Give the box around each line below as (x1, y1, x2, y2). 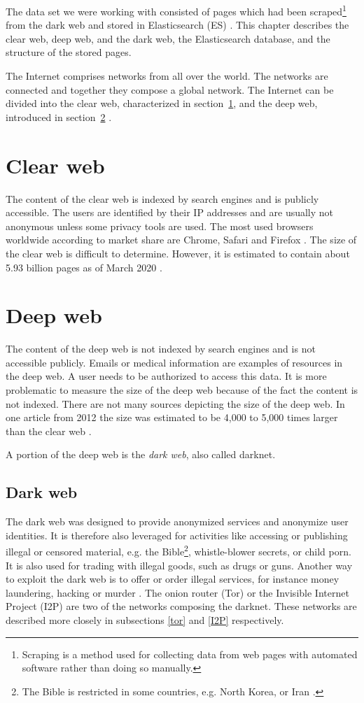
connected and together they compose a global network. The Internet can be (6, 82, 334, 97)
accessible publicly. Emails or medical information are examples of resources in (6, 355, 343, 369)
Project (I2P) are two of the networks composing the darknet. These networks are (6, 599, 357, 613)
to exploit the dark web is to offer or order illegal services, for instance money (6, 571, 339, 586)
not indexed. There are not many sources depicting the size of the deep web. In (6, 396, 345, 411)
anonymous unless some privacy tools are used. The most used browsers (6, 218, 314, 233)
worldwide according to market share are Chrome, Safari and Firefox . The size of (6, 232, 357, 247)
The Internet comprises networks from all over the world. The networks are (6, 69, 328, 83)
